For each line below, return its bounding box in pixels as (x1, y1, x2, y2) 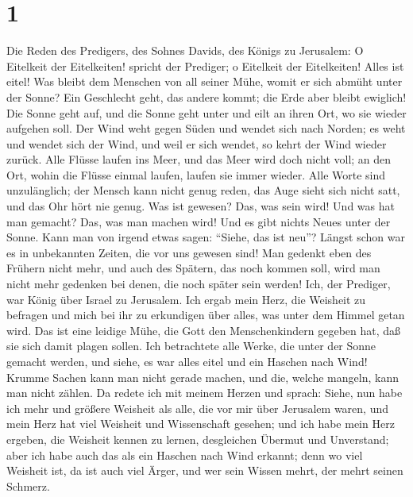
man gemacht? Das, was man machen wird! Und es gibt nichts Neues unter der (6, 213, 391, 229)
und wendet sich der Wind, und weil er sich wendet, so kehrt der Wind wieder (6, 135, 387, 152)
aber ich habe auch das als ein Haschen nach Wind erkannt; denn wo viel (6, 446, 363, 463)
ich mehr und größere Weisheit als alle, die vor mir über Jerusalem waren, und (6, 399, 389, 416)
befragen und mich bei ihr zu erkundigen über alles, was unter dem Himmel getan (6, 306, 405, 323)
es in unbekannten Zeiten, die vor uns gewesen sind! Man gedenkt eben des (6, 244, 372, 260)
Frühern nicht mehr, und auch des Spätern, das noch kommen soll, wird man (6, 260, 380, 276)
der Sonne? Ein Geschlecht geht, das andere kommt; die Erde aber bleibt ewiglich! (6, 88, 407, 105)
